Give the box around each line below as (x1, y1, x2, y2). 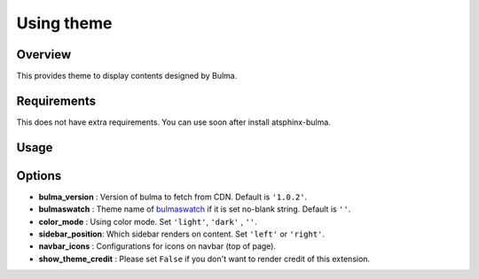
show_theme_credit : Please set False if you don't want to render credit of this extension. (38, 253, 371, 264)
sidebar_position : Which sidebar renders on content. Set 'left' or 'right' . (38, 229, 326, 239)
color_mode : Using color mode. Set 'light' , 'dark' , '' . (38, 216, 257, 227)
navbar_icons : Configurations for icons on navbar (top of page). (38, 241, 277, 252)
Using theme (16, 13, 113, 33)
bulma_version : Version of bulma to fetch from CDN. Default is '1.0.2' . (38, 191, 308, 202)
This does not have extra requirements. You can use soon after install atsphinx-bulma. (16, 116, 332, 128)
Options (16, 168, 62, 183)
